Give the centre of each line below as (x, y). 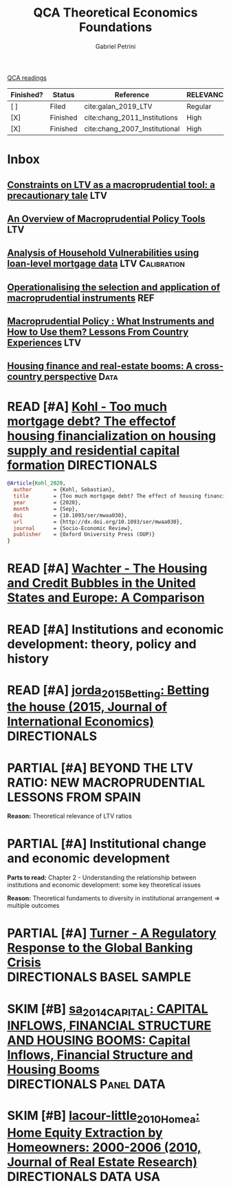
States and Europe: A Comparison (106, 598)
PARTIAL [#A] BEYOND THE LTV (100, 768)
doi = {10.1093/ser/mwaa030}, (70, 515)
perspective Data (81, 377)
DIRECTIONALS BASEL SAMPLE (99, 977)
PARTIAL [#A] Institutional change (107, 844)
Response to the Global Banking (100, 948)
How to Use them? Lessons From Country (98, 332)
